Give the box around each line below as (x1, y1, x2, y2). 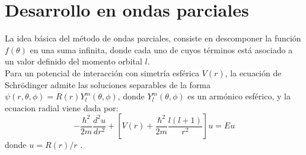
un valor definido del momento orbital (5, 55, 142, 67)
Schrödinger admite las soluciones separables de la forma (5, 78, 211, 91)
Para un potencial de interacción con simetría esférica (5, 66, 199, 79)
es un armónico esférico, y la (187, 90, 291, 102)
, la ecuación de (225, 66, 282, 79)
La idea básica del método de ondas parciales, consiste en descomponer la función (5, 32, 301, 44)
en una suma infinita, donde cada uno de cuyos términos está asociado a (30, 43, 293, 56)
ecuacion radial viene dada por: (5, 101, 119, 114)
